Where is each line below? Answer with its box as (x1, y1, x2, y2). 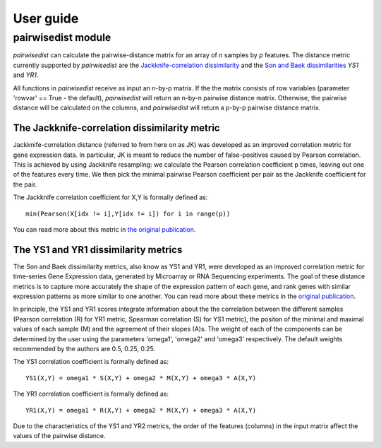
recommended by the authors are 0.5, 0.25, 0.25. (13, 345, 156, 353)
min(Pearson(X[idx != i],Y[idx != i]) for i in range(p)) (25, 209, 231, 218)
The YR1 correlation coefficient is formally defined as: (13, 389, 169, 399)
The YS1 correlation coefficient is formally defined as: (13, 358, 169, 366)
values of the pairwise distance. (13, 432, 106, 440)
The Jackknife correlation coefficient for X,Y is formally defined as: (13, 193, 208, 201)
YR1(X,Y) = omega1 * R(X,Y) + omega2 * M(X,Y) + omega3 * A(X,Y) (25, 406, 257, 414)
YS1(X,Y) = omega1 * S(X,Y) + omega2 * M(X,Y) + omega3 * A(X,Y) (25, 374, 257, 382)
